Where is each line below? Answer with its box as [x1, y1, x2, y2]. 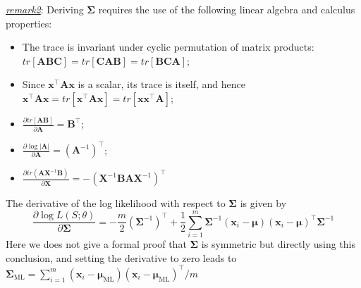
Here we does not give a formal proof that [6, 237, 187, 251]
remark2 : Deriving [6, 2, 84, 16]
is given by [240, 196, 287, 211]
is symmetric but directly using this [201, 237, 355, 251]
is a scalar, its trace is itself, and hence [78, 77, 245, 92]
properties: [6, 15, 52, 30]
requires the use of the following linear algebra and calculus [98, 2, 355, 16]
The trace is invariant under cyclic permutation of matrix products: [22, 39, 314, 54]
